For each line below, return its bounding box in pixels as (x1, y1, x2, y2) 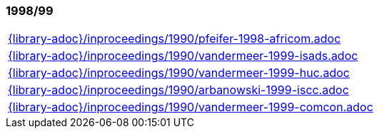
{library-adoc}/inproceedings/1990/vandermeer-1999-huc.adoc (8, 66, 350, 81)
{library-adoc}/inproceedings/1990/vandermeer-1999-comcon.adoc (8, 100, 373, 115)
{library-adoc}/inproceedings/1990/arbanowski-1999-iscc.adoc (8, 83, 349, 98)
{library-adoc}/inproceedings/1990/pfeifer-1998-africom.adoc (8, 31, 341, 46)
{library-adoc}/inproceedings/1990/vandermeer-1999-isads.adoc (8, 48, 358, 63)
